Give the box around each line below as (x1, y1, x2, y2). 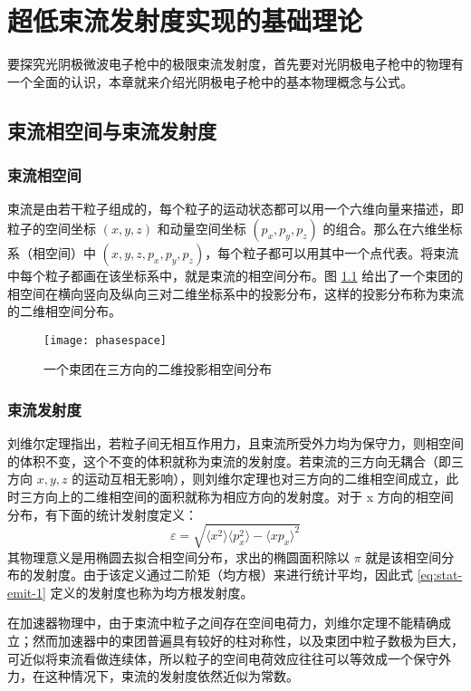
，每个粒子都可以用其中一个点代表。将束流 (205, 243, 459, 262)
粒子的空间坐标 (7, 218, 96, 237)
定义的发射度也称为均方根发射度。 (50, 582, 254, 601)
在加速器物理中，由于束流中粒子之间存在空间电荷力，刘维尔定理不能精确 (7, 613, 438, 632)
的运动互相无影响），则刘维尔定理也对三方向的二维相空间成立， (72, 469, 447, 488)
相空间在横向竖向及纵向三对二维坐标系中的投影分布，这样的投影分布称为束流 (7, 283, 464, 302)
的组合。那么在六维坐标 (322, 218, 463, 237)
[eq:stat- (417, 565, 463, 584)
